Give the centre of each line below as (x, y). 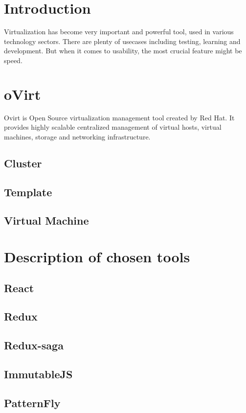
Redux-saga (34, 345)
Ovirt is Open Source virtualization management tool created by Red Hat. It (119, 117)
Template (28, 192)
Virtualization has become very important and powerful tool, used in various (119, 32)
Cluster (23, 163)
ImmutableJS (38, 374)
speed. (13, 60)
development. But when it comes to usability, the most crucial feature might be (123, 51)
